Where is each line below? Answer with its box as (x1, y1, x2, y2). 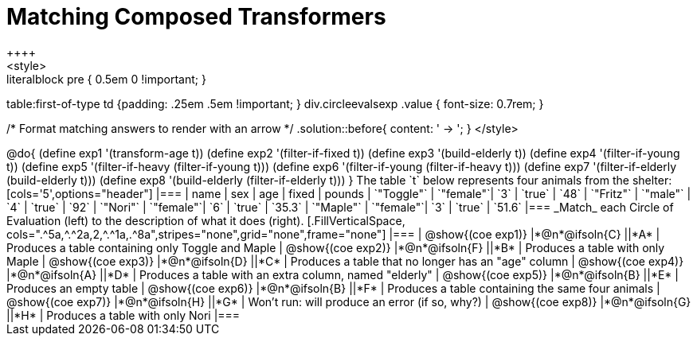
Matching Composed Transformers (6, 3, 386, 30)
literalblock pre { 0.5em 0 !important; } (6, 72, 206, 86)
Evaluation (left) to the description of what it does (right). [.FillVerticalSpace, (6, 213, 405, 227)
